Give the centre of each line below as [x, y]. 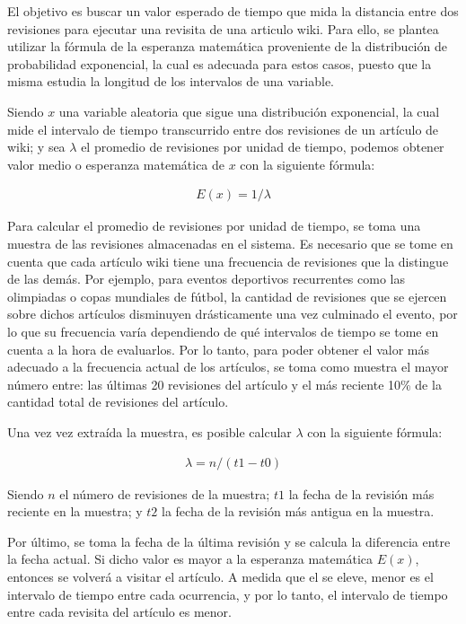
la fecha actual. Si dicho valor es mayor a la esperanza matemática [190, 559]
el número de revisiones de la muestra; [165, 493]
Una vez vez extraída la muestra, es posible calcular [149, 431]
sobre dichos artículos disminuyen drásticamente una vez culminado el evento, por [233, 314]
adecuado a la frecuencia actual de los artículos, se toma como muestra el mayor [228, 367]
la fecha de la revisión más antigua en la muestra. [298, 511]
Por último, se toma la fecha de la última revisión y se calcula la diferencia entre [229, 541]
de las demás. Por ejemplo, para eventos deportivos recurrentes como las [207, 279]
